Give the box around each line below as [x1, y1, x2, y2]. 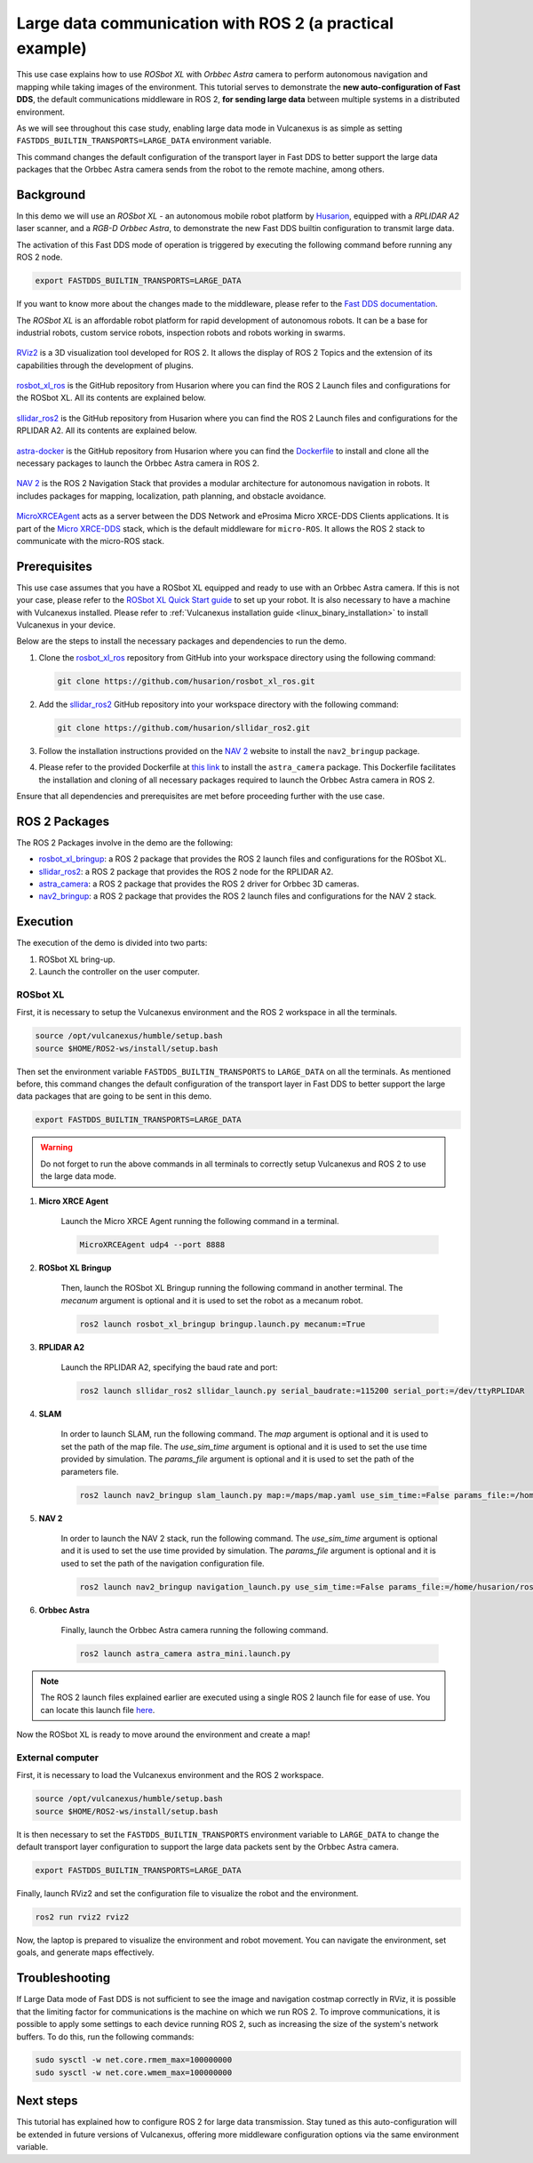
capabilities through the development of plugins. [16, 360, 195, 371]
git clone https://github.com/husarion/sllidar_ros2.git [57, 723, 311, 733]
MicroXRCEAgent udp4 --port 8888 [79, 1239, 226, 1249]
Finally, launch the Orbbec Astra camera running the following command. [60, 1625, 329, 1636]
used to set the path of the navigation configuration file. [60, 1558, 266, 1568]
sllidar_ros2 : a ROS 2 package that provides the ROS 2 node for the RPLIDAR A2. [38, 866, 334, 877]
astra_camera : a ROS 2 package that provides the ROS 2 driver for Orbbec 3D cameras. [38, 878, 360, 889]
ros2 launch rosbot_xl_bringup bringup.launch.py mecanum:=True [79, 1318, 366, 1329]
